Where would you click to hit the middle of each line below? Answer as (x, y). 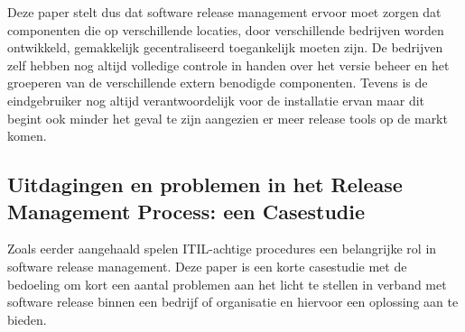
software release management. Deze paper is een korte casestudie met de (207, 266)
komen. (27, 136)
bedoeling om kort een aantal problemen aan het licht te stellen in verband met (227, 284)
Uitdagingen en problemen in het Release (205, 184)
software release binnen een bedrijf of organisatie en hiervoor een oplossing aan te (233, 302)
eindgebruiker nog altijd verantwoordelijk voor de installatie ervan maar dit (216, 100)
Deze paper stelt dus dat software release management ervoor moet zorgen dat (224, 12)
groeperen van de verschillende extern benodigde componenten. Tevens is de (218, 83)
